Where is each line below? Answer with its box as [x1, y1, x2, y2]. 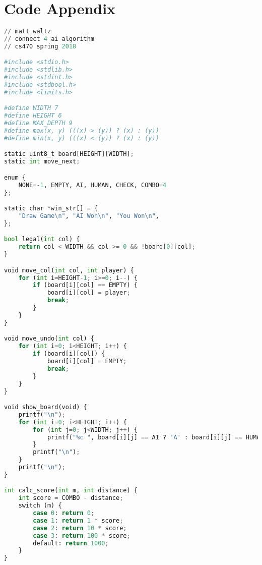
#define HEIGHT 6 [4, 112, 62, 120]
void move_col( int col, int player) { [4, 266, 134, 274]
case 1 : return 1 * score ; [33, 517, 123, 524]
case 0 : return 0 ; [33, 510, 95, 517]
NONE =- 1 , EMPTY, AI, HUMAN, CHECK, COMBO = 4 [18, 181, 167, 189]
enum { [4, 174, 26, 181]
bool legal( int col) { [4, 236, 80, 243]
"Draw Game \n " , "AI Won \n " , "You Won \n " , [18, 212, 159, 220]
